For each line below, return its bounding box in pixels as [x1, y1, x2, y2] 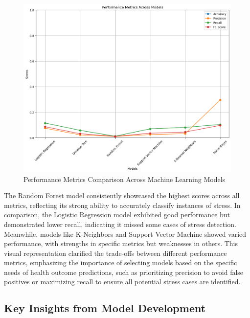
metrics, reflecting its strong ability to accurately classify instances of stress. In [4, 200, 241, 210]
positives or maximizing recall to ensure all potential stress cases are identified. [4, 276, 241, 287]
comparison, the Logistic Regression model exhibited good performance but [4, 209, 230, 220]
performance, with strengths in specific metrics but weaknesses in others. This [4, 238, 238, 249]
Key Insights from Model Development [4, 300, 206, 316]
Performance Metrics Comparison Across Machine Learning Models [23, 174, 226, 184]
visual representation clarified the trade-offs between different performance [4, 248, 227, 258]
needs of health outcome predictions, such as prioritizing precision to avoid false [4, 267, 244, 277]
